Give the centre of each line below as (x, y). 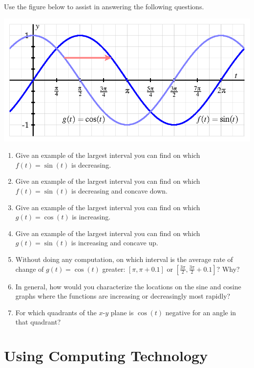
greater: (114, 269)
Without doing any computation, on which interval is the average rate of (124, 259)
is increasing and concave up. (115, 243)
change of (30, 269)
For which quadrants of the (56, 312)
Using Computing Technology (106, 356)
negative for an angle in (201, 312)
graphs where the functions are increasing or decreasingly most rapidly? (123, 296)
